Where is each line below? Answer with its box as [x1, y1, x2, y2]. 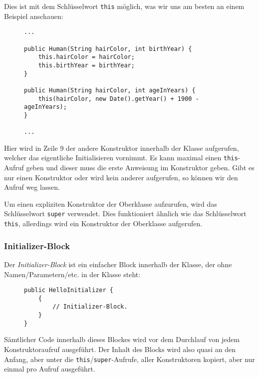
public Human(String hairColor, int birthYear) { [24, 45, 192, 52]
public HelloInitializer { [24, 287, 113, 294]
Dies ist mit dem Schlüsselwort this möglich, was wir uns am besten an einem [4, 1, 245, 11]
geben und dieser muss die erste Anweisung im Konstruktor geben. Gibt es [26, 162, 255, 173]
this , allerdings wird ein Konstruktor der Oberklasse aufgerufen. [4, 218, 203, 229]
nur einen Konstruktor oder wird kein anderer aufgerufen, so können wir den [4, 172, 238, 182]
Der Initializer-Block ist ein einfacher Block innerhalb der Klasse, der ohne [4, 259, 232, 269]
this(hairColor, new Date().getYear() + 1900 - [38, 95, 199, 102]
